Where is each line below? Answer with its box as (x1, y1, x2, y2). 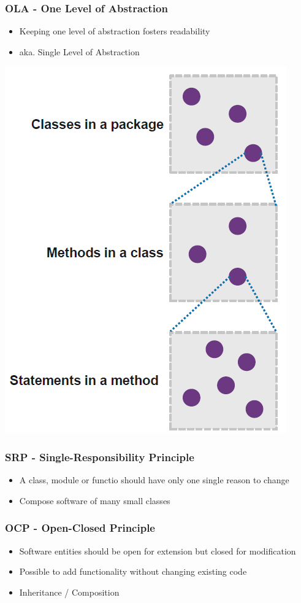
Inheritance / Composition (19, 585, 120, 598)
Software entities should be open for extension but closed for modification (19, 544, 296, 557)
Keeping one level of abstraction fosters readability (19, 25, 210, 37)
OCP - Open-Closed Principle (5, 520, 155, 535)
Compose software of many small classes (19, 494, 170, 507)
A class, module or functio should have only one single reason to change (19, 473, 289, 486)
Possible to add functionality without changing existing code (19, 565, 247, 578)
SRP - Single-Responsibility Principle (5, 449, 194, 464)
